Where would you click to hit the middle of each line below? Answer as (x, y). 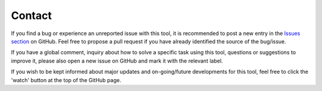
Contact (31, 15)
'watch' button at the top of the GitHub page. (66, 80)
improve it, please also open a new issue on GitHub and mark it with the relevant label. (117, 61)
